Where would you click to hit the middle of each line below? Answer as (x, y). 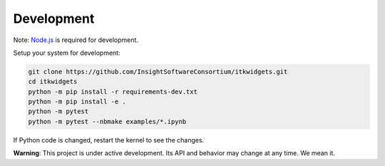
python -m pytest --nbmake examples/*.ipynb (107, 121)
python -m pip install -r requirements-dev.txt (113, 92)
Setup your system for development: (67, 53)
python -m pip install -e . (77, 102)
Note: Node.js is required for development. (76, 40)
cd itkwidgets (53, 82)
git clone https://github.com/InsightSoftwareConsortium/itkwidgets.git (158, 72)
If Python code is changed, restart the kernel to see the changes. (109, 140)
